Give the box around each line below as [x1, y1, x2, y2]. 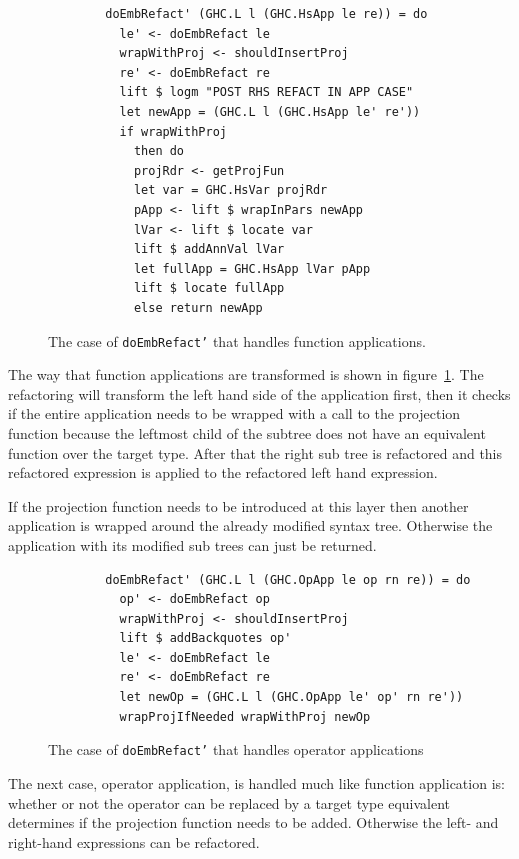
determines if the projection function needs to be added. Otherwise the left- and [8, 812, 499, 833]
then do [133, 144, 185, 159]
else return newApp [133, 300, 263, 315]
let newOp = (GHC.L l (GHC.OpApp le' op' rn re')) [119, 690, 464, 705]
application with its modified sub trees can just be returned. [8, 534, 377, 555]
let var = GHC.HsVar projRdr [133, 183, 328, 198]
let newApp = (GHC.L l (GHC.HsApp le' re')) [119, 104, 421, 119]
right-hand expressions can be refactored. [8, 831, 260, 852]
